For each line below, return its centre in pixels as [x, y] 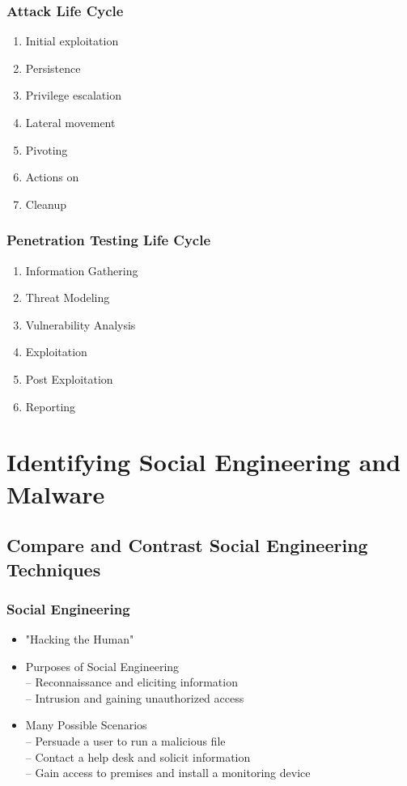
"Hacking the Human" [80, 639]
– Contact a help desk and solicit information [138, 756]
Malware [56, 493]
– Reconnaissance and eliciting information [131, 682]
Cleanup [46, 204]
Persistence [53, 68]
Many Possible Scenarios [86, 725]
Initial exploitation [72, 41]
